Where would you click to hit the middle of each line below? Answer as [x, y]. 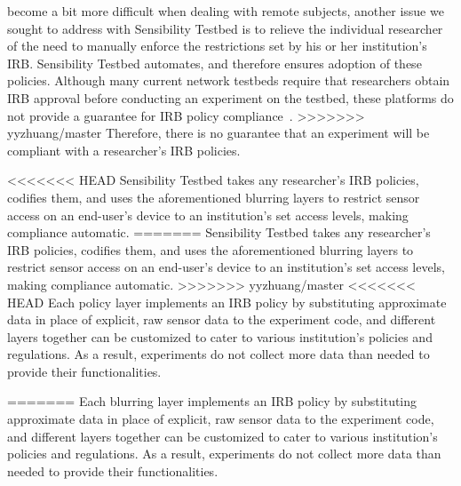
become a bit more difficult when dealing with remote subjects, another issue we [226, 11]
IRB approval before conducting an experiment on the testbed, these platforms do [230, 97]
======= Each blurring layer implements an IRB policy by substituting [212, 401]
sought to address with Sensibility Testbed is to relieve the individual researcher [225, 28]
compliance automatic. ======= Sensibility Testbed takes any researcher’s [219, 232]
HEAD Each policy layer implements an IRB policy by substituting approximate [227, 302]
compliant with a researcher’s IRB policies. [124, 150]
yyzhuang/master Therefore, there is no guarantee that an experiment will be [219, 133]
